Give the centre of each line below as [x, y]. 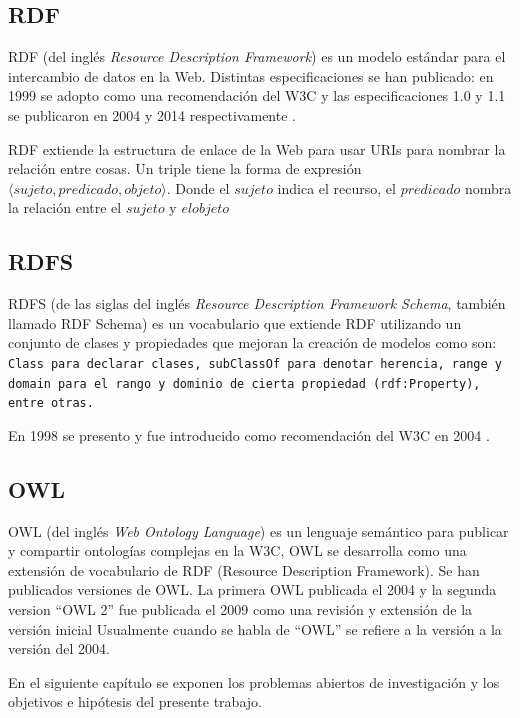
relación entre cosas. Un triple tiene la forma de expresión [185, 168]
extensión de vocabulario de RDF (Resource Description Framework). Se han [244, 569]
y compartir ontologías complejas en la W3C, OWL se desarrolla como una [237, 550]
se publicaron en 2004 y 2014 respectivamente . [152, 114]
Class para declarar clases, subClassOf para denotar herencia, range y [255, 363]
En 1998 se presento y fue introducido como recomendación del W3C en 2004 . [249, 434]
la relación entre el [65, 207]
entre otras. [51, 403]
